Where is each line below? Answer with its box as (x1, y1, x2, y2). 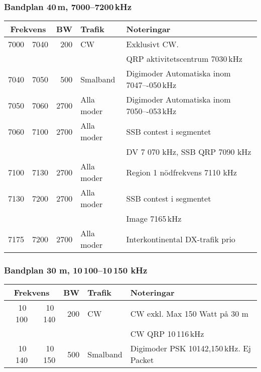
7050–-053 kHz (126, 105, 177, 117)
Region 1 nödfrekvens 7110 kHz (126, 166, 237, 178)
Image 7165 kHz (126, 213, 182, 225)
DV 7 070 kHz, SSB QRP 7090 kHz (126, 146, 251, 158)
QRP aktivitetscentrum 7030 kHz (126, 53, 242, 65)
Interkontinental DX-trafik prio (126, 233, 235, 245)
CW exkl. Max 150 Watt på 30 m (130, 307, 248, 319)
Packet (130, 354, 154, 366)
